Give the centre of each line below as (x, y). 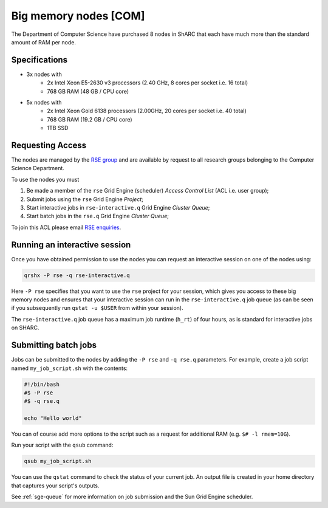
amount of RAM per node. (43, 42)
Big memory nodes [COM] (78, 16)
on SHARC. (25, 328)
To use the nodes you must (45, 179)
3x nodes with (44, 74)
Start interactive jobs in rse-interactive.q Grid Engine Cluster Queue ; (118, 208)
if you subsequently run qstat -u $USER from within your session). (97, 308)
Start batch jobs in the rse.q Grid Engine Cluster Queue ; (98, 216)
